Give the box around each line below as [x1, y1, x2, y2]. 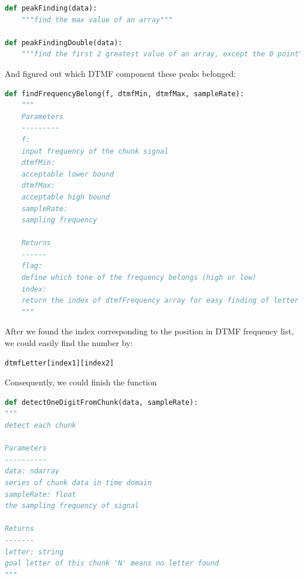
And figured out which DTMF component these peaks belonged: [5, 67, 236, 79]
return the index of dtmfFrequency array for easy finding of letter [21, 296, 299, 305]
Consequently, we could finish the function [5, 376, 157, 388]
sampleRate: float [5, 490, 76, 499]
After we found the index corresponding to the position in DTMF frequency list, [5, 325, 294, 337]
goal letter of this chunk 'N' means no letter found [5, 559, 219, 568]
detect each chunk [5, 421, 76, 429]
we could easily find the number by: [5, 337, 133, 349]
